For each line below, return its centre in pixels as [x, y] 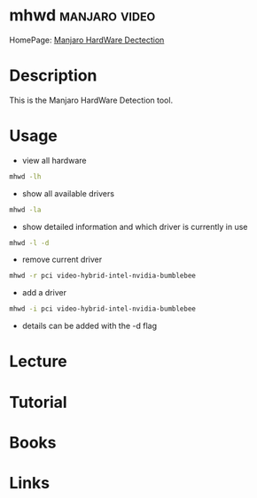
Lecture [39, 361]
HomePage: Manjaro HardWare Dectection [87, 40]
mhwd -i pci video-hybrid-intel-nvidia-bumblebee [103, 309]
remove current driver [62, 260]
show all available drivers [68, 193]
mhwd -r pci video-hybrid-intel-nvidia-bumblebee [103, 276]
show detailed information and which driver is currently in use [135, 226]
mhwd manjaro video [82, 15]
